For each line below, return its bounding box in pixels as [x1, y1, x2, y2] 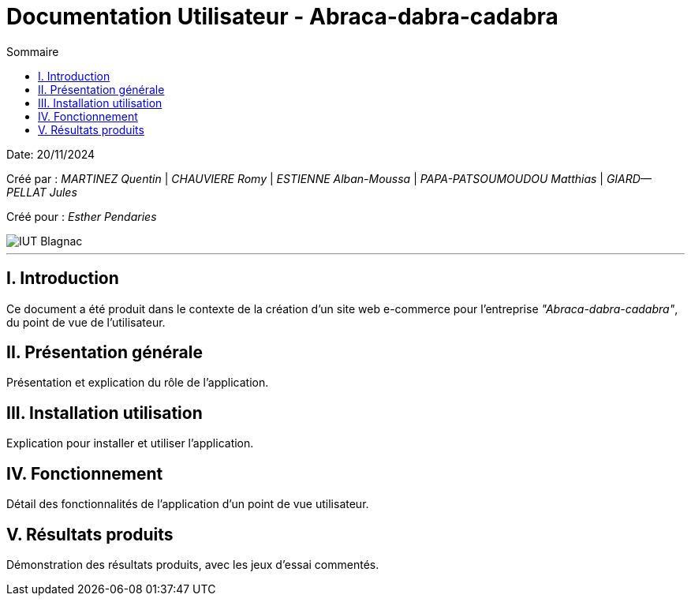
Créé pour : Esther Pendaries [6, 209, 157, 223]
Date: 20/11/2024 [6, 147, 95, 161]
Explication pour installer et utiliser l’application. [6, 436, 254, 451]
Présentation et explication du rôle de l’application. [6, 376, 269, 390]
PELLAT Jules [6, 185, 77, 199]
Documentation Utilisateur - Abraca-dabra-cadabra [6, 3, 558, 30]
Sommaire [6, 44, 59, 58]
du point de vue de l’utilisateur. [6, 315, 166, 329]
